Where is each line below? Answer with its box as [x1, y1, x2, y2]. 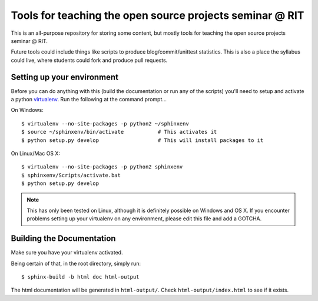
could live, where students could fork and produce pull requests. [11, 57, 168, 64]
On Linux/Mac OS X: [11, 150, 61, 157]
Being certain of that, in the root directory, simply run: [11, 260, 141, 267]
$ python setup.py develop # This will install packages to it [21, 137, 264, 144]
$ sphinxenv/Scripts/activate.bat [21, 171, 121, 178]
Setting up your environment [11, 72, 119, 82]
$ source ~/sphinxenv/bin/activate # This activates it [21, 128, 217, 135]
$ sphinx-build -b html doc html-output [21, 274, 140, 280]
